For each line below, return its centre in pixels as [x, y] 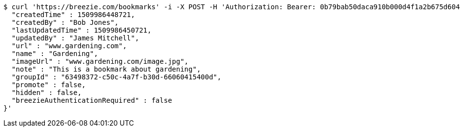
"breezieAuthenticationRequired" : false [92, 100]
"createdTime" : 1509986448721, [73, 15]
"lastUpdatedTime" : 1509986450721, [81, 30]
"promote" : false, [49, 85]
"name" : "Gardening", [55, 54]
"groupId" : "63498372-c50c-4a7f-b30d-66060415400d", [116, 77]
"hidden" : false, [47, 93]
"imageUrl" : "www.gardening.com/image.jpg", [100, 61]
